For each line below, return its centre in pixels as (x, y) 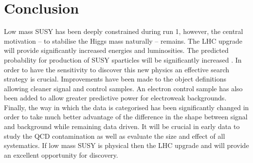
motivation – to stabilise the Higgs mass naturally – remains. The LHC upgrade (123, 41)
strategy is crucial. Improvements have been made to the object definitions (115, 79)
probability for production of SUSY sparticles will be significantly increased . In (123, 59)
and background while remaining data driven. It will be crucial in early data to (122, 126)
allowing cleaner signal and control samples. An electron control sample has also (123, 88)
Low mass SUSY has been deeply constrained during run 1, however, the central (124, 31)
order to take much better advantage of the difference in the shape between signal (126, 117)
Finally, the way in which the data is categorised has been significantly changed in (126, 107)
